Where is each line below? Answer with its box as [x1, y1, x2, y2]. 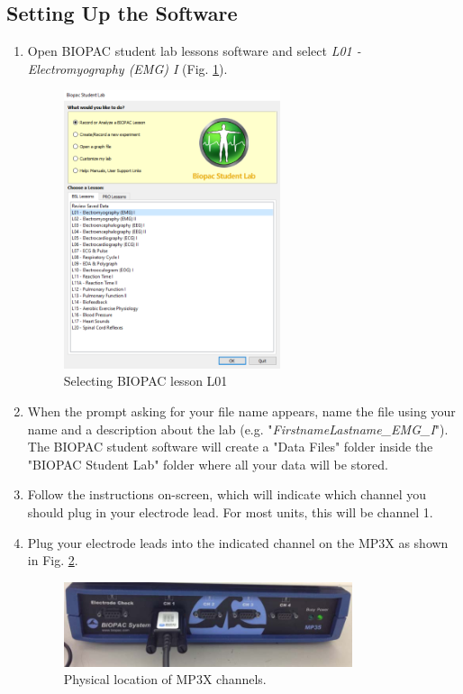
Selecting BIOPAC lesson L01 [63, 371, 228, 390]
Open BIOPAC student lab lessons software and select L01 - [27, 41, 361, 60]
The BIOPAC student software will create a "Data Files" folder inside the [27, 437, 433, 456]
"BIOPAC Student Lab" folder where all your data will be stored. [27, 454, 388, 473]
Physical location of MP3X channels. [63, 670, 267, 689]
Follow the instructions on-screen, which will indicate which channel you [27, 485, 427, 504]
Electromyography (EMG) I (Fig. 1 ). [27, 59, 228, 78]
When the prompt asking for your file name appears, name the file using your [27, 402, 456, 421]
